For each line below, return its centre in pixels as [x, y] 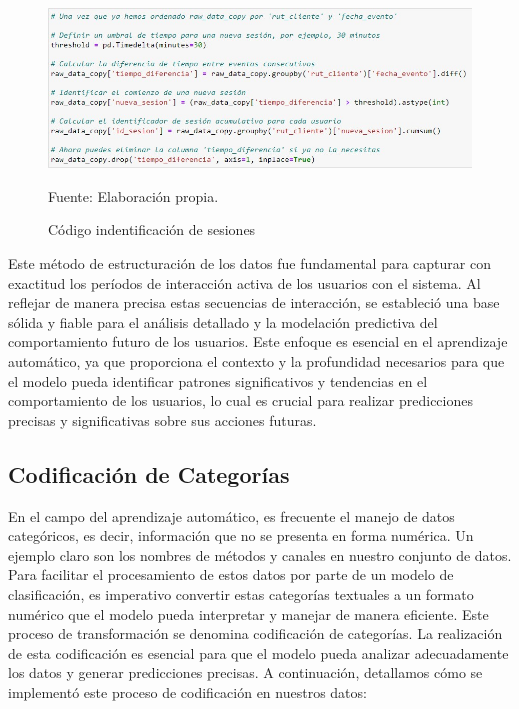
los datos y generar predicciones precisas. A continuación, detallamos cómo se [245, 672]
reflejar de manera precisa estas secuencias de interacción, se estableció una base [254, 302]
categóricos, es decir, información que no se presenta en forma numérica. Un [241, 535]
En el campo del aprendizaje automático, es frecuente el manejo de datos [231, 515]
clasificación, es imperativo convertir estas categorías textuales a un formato [241, 593]
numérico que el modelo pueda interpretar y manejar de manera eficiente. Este [248, 613]
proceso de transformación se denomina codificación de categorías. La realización [255, 633]
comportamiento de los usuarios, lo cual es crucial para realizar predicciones [240, 400]
